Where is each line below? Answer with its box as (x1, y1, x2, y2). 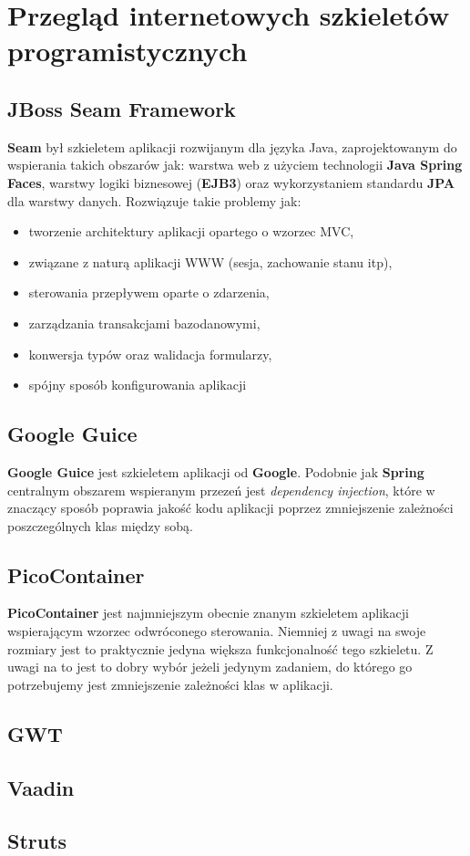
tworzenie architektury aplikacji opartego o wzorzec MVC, (28, 222, 354, 241)
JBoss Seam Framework (7, 94, 236, 122)
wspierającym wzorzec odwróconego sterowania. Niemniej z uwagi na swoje (7, 621, 426, 641)
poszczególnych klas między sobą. (7, 516, 193, 535)
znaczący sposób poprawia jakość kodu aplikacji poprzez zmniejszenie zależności (7, 498, 454, 517)
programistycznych (7, 32, 248, 69)
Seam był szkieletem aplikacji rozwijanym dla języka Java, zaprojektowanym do (7, 137, 457, 156)
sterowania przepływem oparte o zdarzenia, (28, 283, 270, 302)
